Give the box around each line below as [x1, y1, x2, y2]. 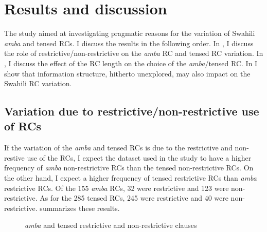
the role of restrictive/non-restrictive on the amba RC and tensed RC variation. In [4, 48, 263, 59]
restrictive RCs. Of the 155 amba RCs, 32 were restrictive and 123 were [4, 182, 229, 193]
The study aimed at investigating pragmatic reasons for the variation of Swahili [4, 28, 255, 38]
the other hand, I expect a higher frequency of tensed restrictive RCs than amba [4, 172, 257, 183]
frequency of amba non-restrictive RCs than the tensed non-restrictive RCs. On [4, 162, 254, 173]
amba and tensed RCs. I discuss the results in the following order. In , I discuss [4, 37, 254, 48]
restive [4, 152, 25, 163]
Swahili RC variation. [4, 78, 72, 89]
